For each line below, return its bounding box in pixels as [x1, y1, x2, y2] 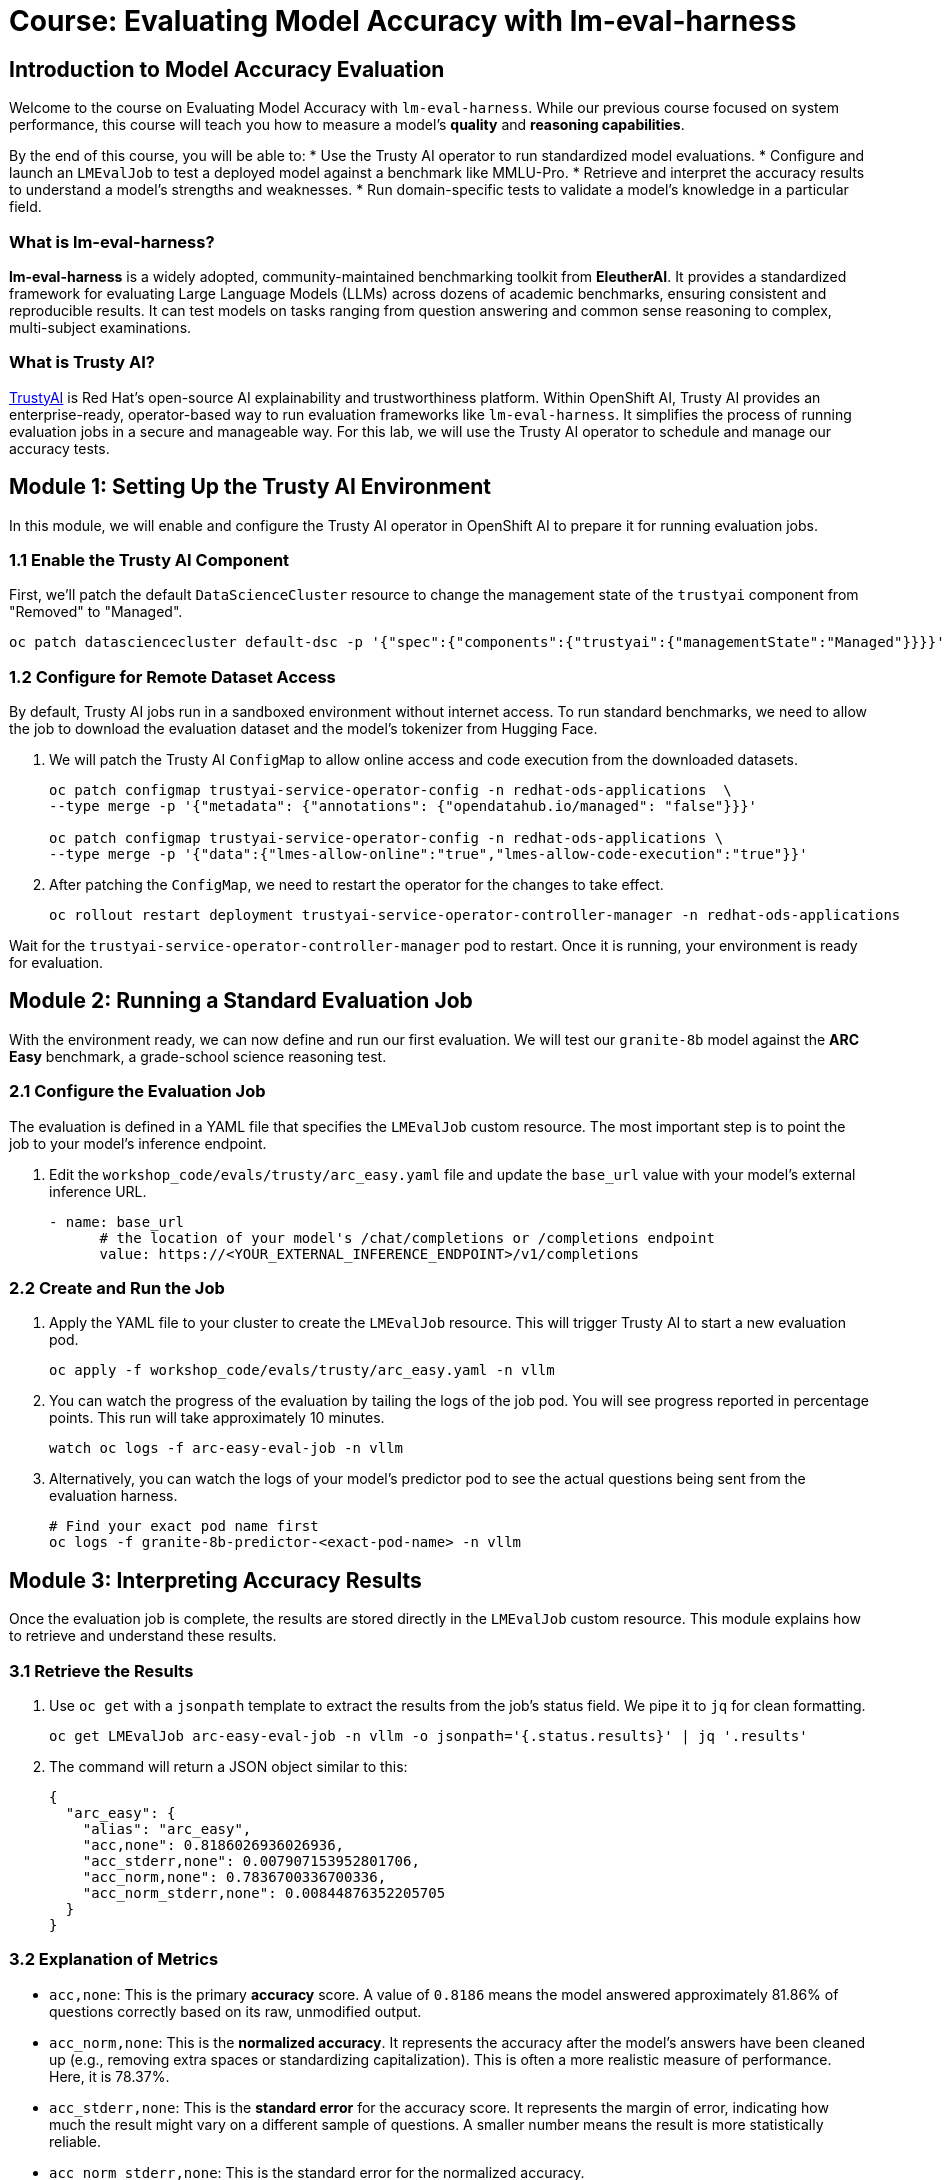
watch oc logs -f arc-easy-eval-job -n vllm [49, 1440, 404, 1457]
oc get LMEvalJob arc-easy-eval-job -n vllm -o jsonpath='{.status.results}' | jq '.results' [49, 1727, 808, 1744]
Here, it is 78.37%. [49, 2067, 170, 2085]
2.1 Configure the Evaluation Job [9, 1081, 266, 1102]
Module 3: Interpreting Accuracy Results [9, 1567, 422, 1593]
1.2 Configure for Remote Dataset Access [9, 666, 336, 687]
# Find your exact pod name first [49, 1518, 319, 1535]
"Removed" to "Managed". [9, 603, 183, 621]
